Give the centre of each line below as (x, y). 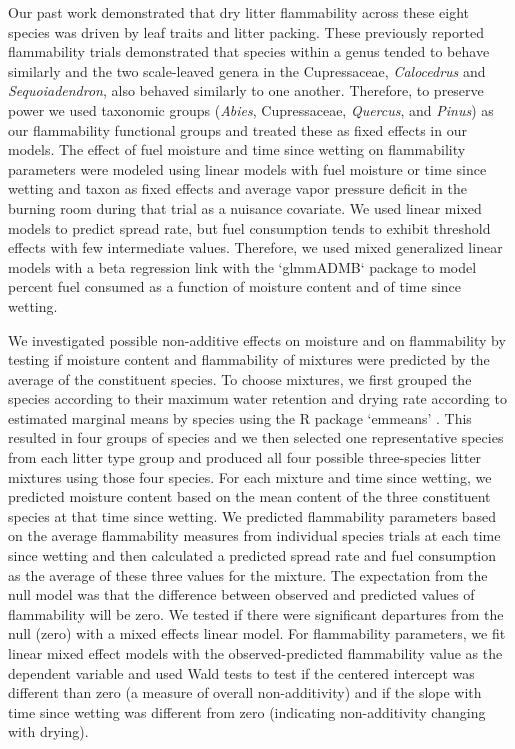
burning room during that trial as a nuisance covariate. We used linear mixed (245, 207)
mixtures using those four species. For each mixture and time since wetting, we (250, 476)
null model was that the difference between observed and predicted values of (241, 594)
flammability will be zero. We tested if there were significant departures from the (256, 613)
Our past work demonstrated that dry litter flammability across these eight (239, 12)
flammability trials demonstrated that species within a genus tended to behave (249, 51)
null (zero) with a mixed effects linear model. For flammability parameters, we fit (257, 633)
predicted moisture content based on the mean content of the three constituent (249, 496)
